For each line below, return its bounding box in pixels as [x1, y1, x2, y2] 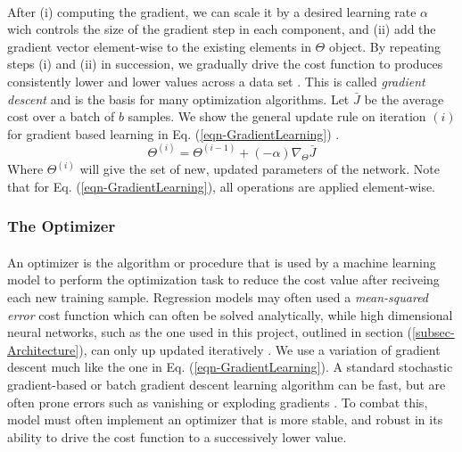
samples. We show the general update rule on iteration [128, 107, 426, 126]
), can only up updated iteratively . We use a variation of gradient [78, 340, 441, 358]
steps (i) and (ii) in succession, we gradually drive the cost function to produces [7, 54, 443, 73]
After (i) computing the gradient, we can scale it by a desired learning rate [7, 2, 417, 21]
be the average [364, 89, 444, 108]
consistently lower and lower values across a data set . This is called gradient [7, 71, 425, 90]
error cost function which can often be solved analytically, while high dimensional [7, 305, 453, 324]
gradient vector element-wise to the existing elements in [7, 37, 311, 55]
